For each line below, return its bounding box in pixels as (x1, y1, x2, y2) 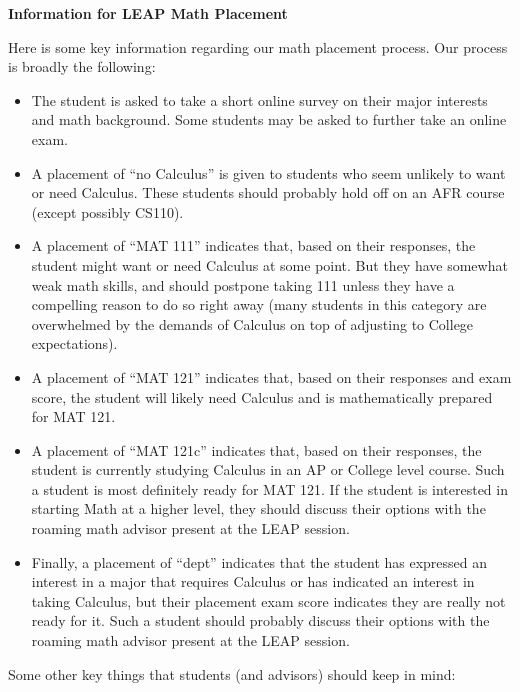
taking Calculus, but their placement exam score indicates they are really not (31, 590, 506, 611)
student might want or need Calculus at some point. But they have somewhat (31, 254, 508, 275)
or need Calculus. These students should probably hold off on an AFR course (31, 182, 505, 203)
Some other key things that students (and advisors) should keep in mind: (8, 663, 456, 684)
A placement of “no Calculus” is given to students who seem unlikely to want (31, 162, 506, 183)
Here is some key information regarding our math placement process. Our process (8, 36, 508, 57)
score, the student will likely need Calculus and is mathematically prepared (31, 386, 493, 407)
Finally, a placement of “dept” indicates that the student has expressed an (31, 551, 488, 572)
